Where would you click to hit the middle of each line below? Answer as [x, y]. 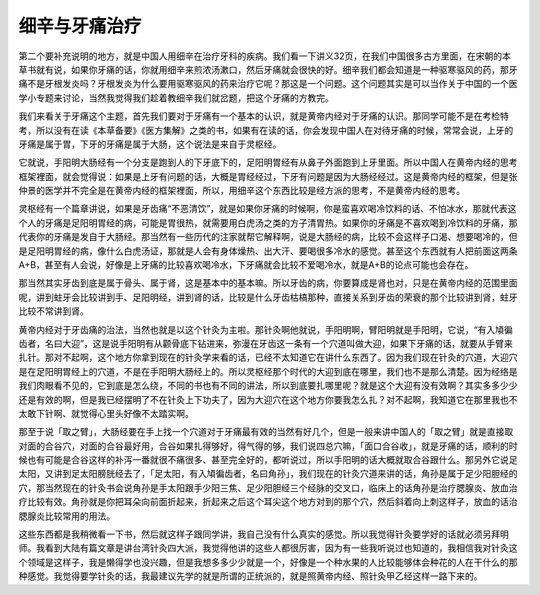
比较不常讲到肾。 [53, 311]
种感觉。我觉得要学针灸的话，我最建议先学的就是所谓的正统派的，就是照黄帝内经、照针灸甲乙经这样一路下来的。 [250, 576]
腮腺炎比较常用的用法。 [66, 516]
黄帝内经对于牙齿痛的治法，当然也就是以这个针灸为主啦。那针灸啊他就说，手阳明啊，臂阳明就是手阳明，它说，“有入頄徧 [266, 329]
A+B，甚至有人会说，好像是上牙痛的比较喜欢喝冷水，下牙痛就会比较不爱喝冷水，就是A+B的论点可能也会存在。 [246, 265]
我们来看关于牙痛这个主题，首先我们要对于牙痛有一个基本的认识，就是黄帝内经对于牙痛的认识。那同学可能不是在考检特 [263, 116]
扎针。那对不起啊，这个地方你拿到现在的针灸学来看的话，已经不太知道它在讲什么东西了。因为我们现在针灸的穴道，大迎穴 [268, 357]
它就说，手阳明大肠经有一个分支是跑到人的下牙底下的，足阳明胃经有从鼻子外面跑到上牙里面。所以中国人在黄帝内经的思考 [268, 162]
